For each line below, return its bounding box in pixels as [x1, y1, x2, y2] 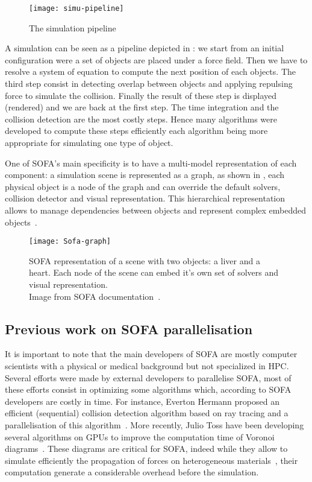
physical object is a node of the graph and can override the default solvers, [5, 180, 281, 192]
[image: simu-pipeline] [29, 4, 124, 13]
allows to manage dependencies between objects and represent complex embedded [5, 203, 307, 216]
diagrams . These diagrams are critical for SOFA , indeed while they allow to [5, 442, 288, 455]
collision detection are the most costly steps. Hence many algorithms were [5, 112, 278, 125]
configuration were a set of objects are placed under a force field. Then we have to [5, 53, 308, 66]
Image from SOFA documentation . [29, 290, 161, 302]
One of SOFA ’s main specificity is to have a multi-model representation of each [5, 156, 297, 169]
